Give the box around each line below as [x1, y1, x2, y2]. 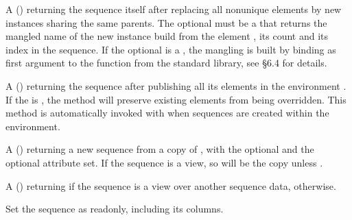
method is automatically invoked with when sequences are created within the [5, 106, 329, 120]
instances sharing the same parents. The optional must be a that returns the [5, 15, 327, 29]
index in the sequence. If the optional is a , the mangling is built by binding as [5, 42, 336, 56]
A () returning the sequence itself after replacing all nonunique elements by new [5, 2, 342, 16]
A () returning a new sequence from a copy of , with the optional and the [5, 142, 314, 156]
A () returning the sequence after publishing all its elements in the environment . [5, 78, 347, 93]
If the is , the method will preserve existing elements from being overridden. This [5, 92, 347, 106]
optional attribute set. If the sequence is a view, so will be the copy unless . [5, 155, 323, 169]
